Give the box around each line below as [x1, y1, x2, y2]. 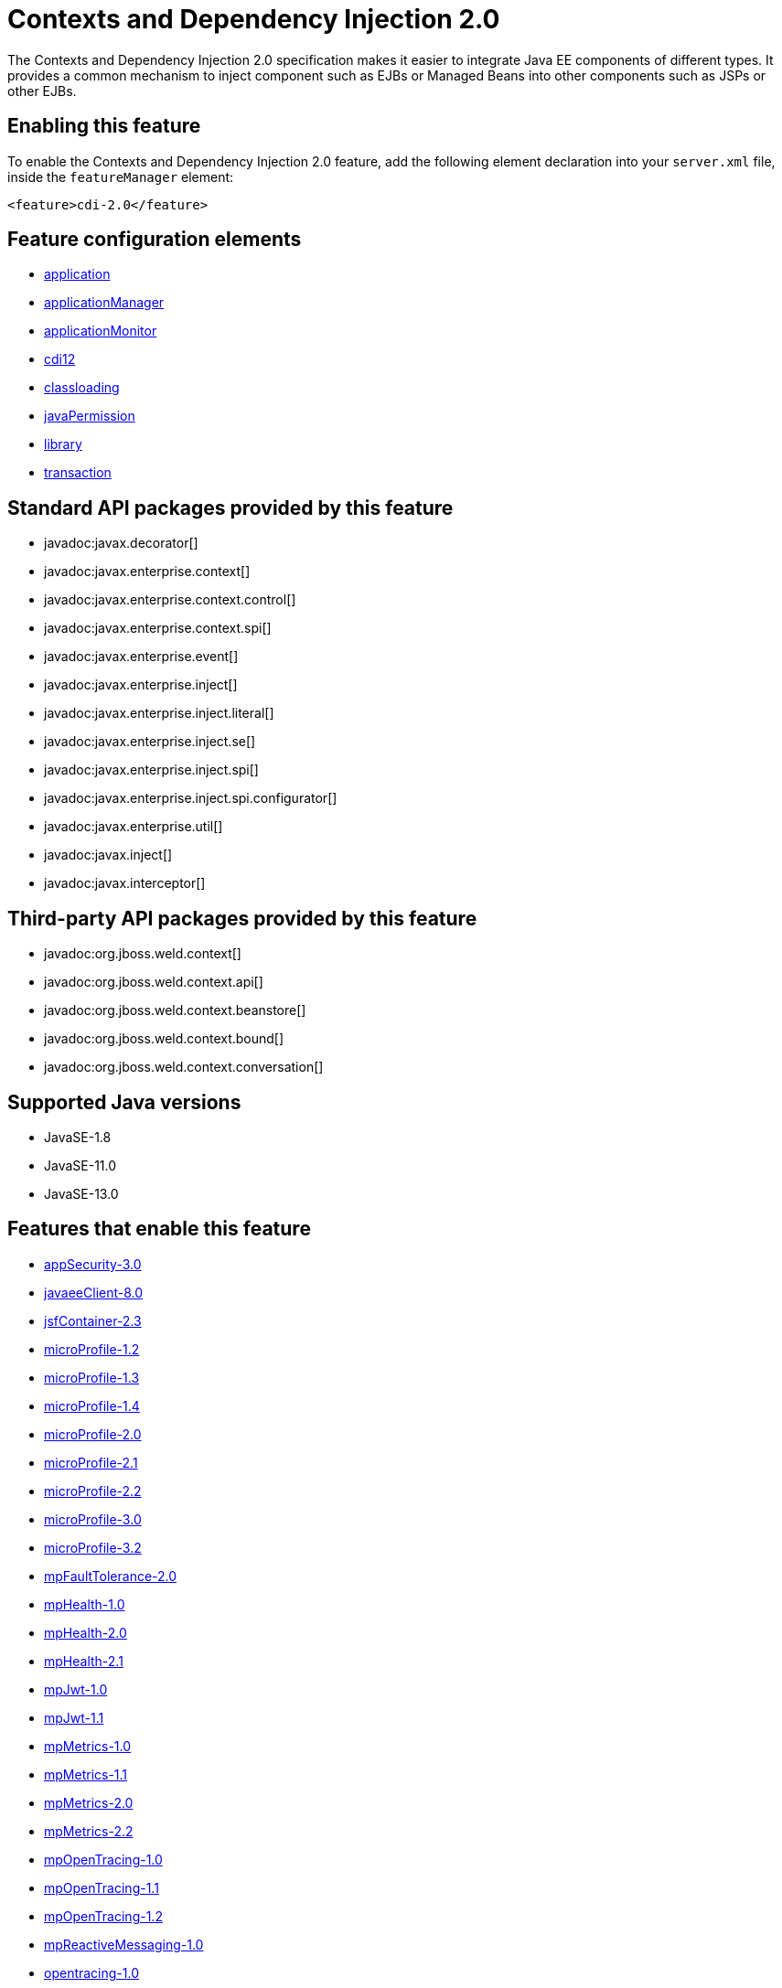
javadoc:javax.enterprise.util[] [44, 818, 223, 835]
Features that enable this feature [7, 1217, 311, 1241]
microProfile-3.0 [44, 1511, 142, 1527]
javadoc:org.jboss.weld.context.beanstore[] [44, 1002, 306, 1019]
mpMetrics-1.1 [44, 1766, 128, 1782]
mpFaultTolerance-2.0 [44, 1567, 177, 1584]
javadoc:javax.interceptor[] [44, 875, 206, 892]
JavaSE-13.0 [44, 1185, 119, 1202]
